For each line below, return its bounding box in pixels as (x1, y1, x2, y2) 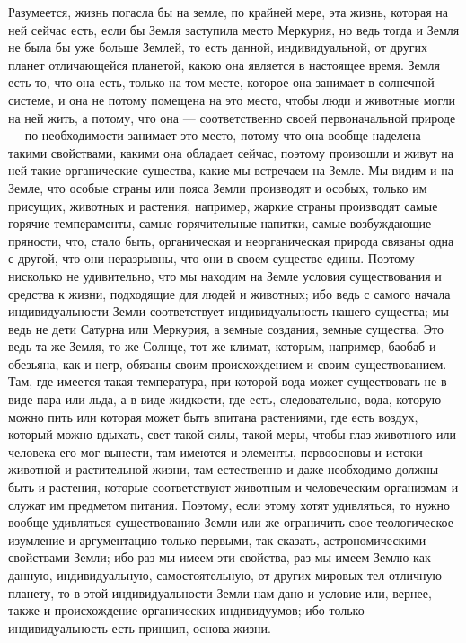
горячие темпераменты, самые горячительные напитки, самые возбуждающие (8, 214, 432, 233)
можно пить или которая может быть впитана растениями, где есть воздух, (8, 407, 418, 426)
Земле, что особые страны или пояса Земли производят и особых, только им (8, 178, 427, 197)
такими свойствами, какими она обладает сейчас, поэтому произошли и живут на (8, 143, 453, 162)
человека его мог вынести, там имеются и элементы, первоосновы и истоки (8, 442, 423, 461)
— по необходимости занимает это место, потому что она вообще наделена (8, 126, 421, 145)
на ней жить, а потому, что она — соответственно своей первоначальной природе (8, 108, 456, 127)
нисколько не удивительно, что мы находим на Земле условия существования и (8, 266, 442, 285)
